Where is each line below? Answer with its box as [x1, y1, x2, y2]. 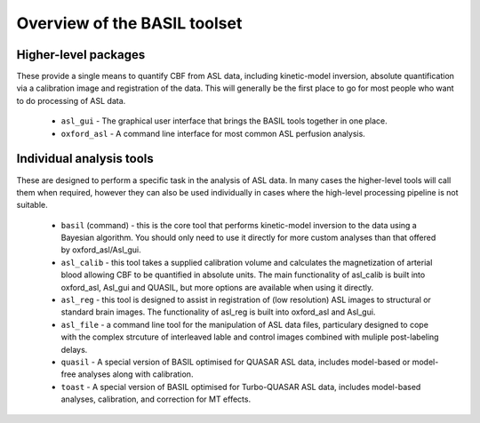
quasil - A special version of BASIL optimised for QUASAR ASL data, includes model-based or [60, 356, 411, 367]
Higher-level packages [16, 47, 146, 62]
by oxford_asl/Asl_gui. [60, 244, 141, 255]
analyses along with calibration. [77, 369, 194, 379]
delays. [60, 344, 88, 355]
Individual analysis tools [16, 151, 155, 166]
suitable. [16, 200, 48, 211]
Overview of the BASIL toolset [16, 13, 243, 33]
